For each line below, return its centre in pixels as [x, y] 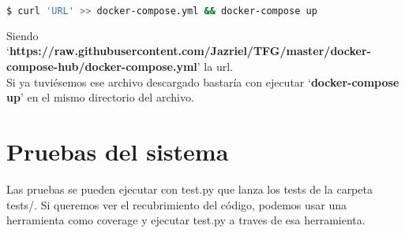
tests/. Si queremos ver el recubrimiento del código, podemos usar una [177, 204]
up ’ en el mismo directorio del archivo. [100, 97]
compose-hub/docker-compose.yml [102, 67]
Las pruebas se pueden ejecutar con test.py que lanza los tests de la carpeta [189, 189]
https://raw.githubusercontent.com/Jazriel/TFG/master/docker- [190, 51]
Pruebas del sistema [118, 152]
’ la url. [215, 67]
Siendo [22, 35]
